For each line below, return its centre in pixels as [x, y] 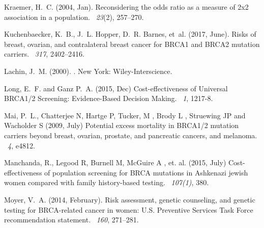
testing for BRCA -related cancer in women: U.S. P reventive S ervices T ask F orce [129, 209]
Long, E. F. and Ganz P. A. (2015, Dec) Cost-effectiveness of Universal [116, 88]
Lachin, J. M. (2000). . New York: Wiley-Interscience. [88, 71]
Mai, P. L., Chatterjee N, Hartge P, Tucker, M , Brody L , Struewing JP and [125, 115]
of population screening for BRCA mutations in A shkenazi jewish [146, 172]
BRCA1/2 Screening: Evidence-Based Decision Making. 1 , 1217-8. [109, 98]
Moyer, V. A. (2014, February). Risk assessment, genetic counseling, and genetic [130, 199]
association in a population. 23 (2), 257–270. [74, 17]
